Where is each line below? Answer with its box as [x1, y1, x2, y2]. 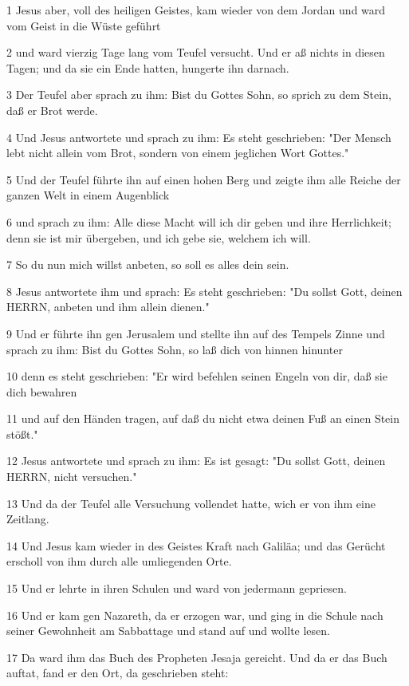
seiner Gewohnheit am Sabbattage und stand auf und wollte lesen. [6, 622, 330, 639]
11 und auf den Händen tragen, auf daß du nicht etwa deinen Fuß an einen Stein [6, 410, 400, 427]
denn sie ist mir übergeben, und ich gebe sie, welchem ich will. [6, 229, 311, 246]
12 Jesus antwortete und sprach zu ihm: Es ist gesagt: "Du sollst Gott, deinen [6, 452, 386, 469]
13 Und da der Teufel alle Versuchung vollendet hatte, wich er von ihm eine [6, 495, 376, 511]
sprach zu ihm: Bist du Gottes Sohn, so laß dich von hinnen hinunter [6, 341, 343, 357]
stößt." [6, 425, 38, 442]
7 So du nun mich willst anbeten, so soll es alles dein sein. [6, 256, 289, 273]
